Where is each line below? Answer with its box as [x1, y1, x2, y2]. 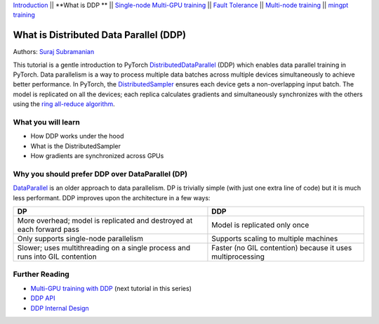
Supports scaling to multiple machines [211, 234, 338, 244]
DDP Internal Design [30, 304, 89, 312]
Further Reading [13, 269, 69, 279]
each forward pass [17, 225, 80, 235]
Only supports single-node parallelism [17, 234, 144, 244]
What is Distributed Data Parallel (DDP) [13, 29, 186, 41]
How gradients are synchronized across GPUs [30, 152, 164, 160]
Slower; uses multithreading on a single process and [17, 243, 191, 253]
